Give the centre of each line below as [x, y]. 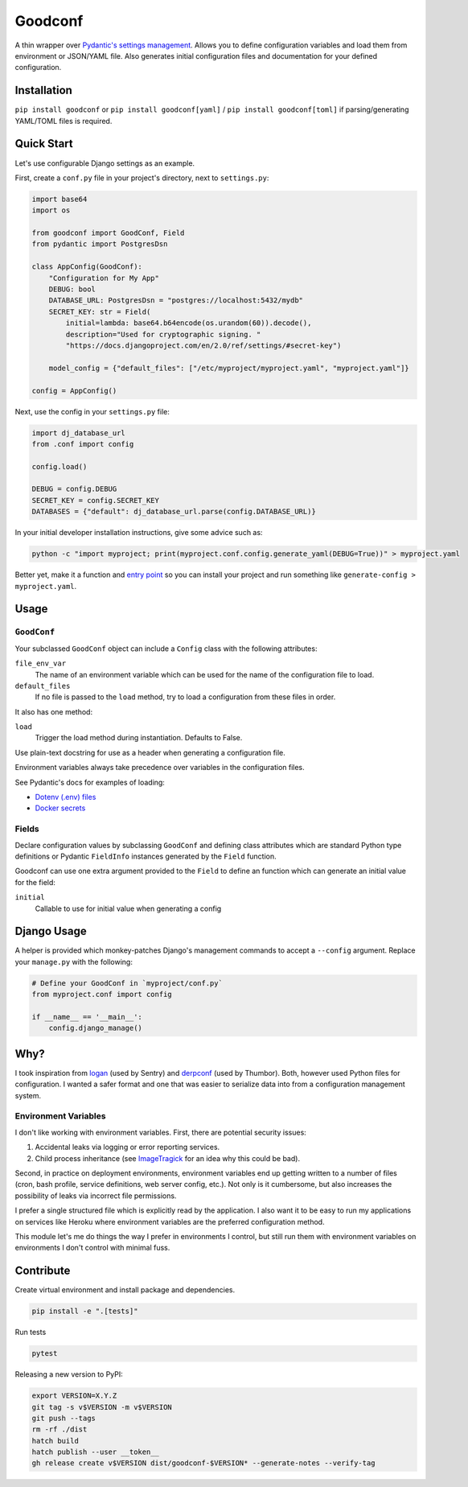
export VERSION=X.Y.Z [74, 1396]
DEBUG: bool [72, 289]
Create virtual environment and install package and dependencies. [125, 1290]
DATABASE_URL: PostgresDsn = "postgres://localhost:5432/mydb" [176, 301]
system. [28, 1095]
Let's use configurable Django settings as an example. [105, 163]
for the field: [35, 882]
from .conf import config [83, 444]
